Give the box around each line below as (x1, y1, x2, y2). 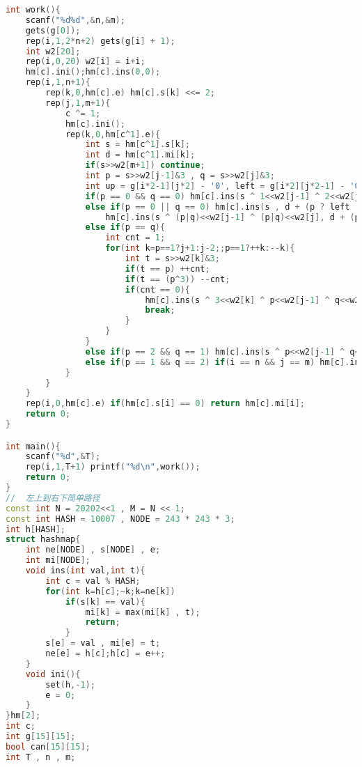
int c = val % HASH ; (45, 575, 141, 586)
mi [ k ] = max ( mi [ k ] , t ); (85, 607, 200, 617)
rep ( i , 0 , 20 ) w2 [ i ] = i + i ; (25, 56, 145, 67)
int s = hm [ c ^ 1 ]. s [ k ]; (85, 139, 191, 150)
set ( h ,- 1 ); (45, 679, 95, 690)
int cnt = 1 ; (105, 233, 166, 243)
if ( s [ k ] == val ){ (65, 596, 145, 607)
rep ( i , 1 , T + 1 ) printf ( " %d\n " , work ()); (25, 462, 200, 472)
